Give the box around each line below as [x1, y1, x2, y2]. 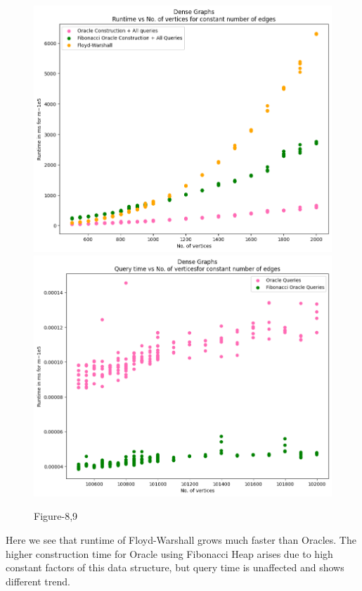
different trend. [6, 573, 70, 588]
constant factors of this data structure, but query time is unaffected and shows [6, 560, 344, 575]
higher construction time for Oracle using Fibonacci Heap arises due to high [6, 546, 333, 561]
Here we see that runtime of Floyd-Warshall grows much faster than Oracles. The [6, 532, 356, 547]
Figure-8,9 [34, 509, 78, 523]
